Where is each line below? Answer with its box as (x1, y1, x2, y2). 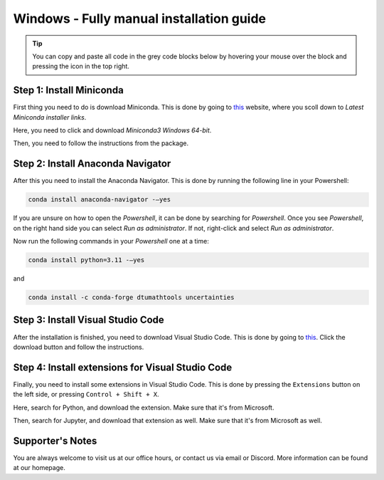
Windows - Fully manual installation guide (13, 11, 267, 26)
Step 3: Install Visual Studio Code (13, 314, 165, 326)
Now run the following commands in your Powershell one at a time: (13, 237, 209, 246)
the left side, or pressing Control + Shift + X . (13, 390, 159, 399)
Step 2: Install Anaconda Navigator (13, 157, 171, 170)
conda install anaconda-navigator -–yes (28, 196, 171, 204)
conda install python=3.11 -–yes (28, 256, 145, 264)
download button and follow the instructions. (13, 343, 144, 351)
